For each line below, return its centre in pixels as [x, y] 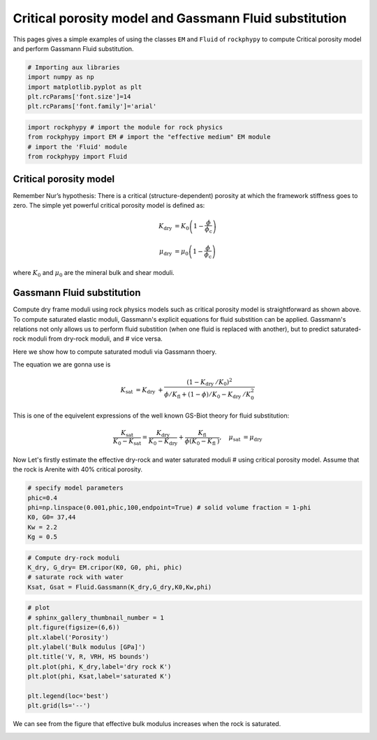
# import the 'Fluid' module [77, 147]
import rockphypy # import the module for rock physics [125, 127]
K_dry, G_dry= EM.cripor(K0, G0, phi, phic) [105, 568]
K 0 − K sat [127, 442]
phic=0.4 [43, 498]
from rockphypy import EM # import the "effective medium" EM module [149, 137]
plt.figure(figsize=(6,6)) [74, 627]
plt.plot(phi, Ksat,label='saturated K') [99, 676]
